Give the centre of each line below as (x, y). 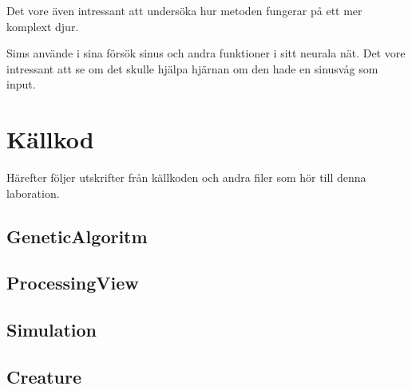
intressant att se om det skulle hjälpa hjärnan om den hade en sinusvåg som (192, 68)
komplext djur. (43, 26)
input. (21, 84)
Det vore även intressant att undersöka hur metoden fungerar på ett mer (184, 10)
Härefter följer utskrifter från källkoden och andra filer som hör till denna (186, 177)
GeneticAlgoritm (77, 236)
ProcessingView (73, 283)
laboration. (33, 193)
